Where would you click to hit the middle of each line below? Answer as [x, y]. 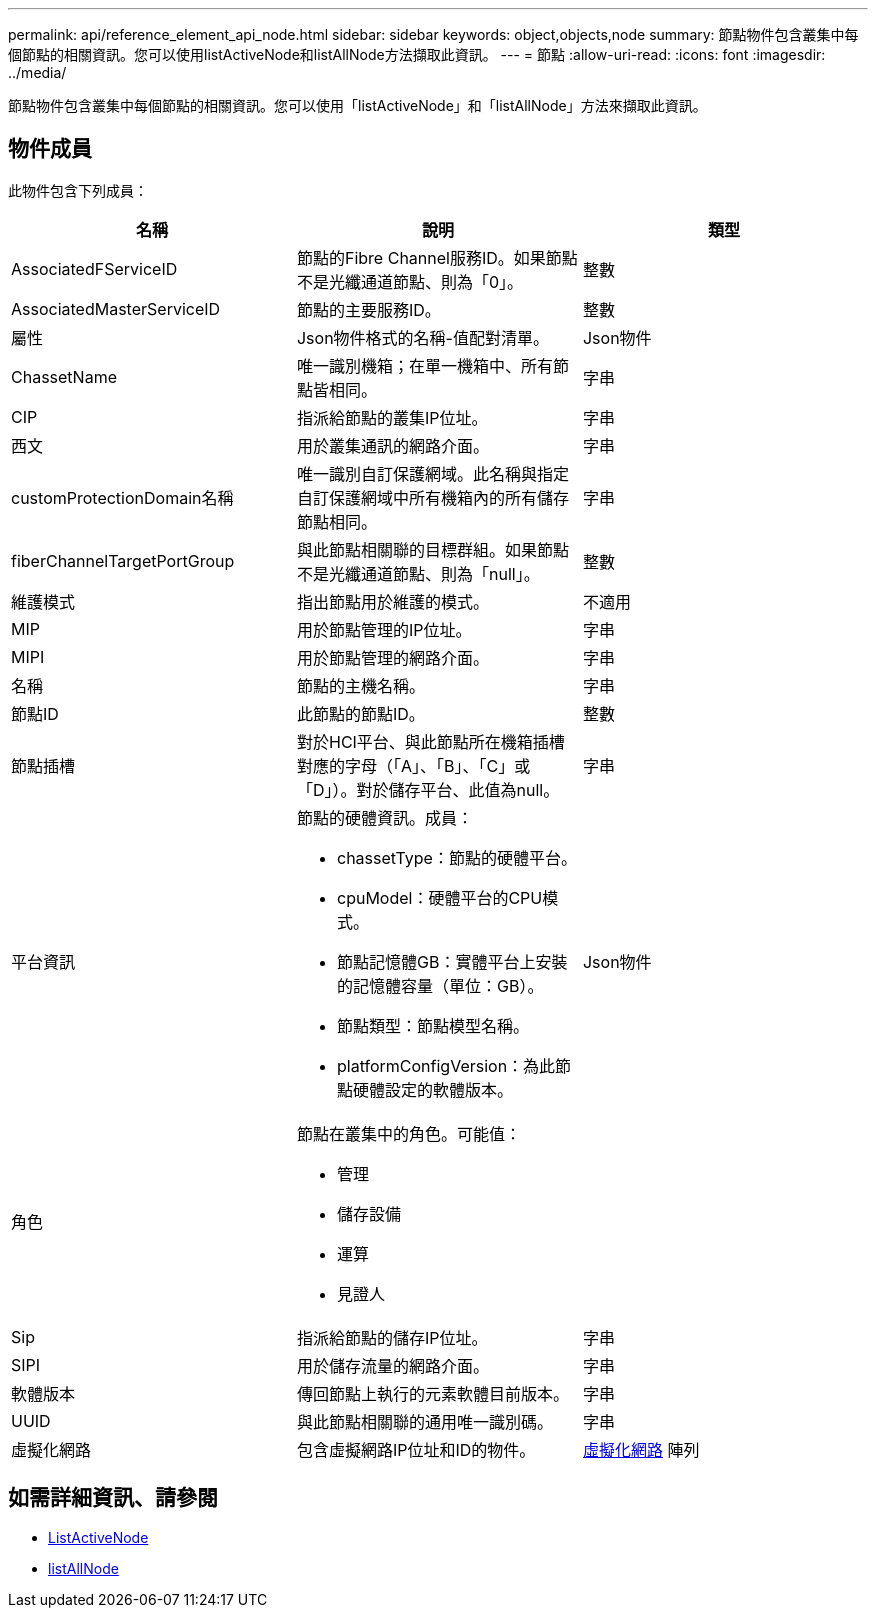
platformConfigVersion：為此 [446, 1065]
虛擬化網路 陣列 [641, 1449]
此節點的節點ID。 [360, 713]
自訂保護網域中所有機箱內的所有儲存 [432, 497]
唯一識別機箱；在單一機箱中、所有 [424, 365]
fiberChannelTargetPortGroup [123, 560]
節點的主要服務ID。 [368, 309]
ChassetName [64, 376]
